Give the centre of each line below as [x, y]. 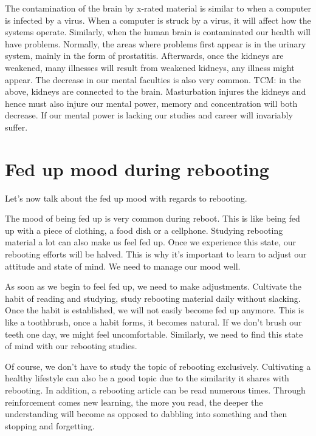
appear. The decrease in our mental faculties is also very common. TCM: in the [153, 79]
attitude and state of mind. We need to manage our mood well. [123, 266]
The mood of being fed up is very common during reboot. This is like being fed [153, 218]
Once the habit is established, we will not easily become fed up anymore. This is [155, 310]
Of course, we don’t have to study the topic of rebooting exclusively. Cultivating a [158, 366]
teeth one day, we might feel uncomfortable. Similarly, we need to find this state [154, 334]
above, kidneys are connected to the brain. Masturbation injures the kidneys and [156, 91]
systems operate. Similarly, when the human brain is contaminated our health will [158, 32]
